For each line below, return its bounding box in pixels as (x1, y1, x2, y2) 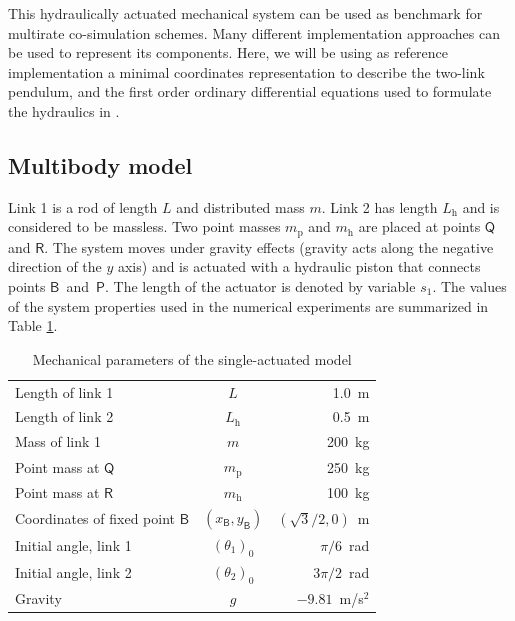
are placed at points (358, 216, 481, 237)
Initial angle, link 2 (15, 562, 132, 583)
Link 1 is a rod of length (8, 196, 158, 217)
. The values (432, 276, 507, 296)
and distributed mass (176, 196, 305, 217)
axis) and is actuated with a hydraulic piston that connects (117, 256, 481, 277)
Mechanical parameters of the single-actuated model (32, 348, 352, 369)
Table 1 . (8, 315, 58, 336)
